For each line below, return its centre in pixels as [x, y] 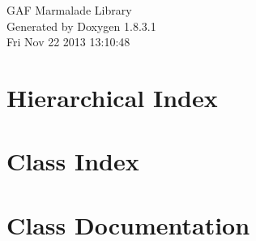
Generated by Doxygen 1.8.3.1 [81, 26]
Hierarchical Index [112, 97]
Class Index [73, 161]
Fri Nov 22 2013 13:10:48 [68, 42]
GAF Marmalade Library [69, 10]
